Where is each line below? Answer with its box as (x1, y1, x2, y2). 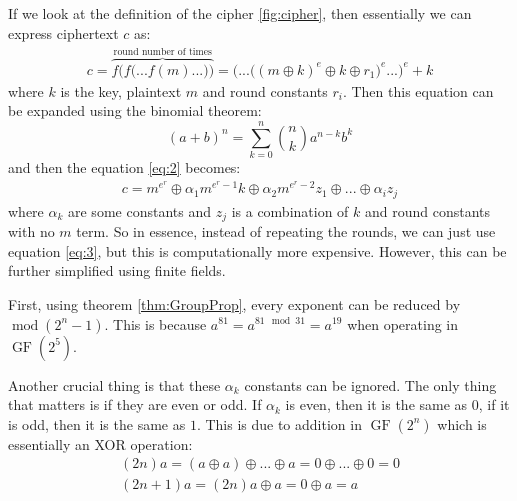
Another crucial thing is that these (8, 374, 221, 395)
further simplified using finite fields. (8, 260, 226, 281)
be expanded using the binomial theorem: (8, 100, 262, 121)
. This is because (104, 313, 207, 334)
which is (437, 413, 487, 434)
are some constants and (68, 200, 211, 221)
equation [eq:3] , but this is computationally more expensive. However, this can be (8, 240, 507, 261)
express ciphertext (8, 22, 119, 43)
